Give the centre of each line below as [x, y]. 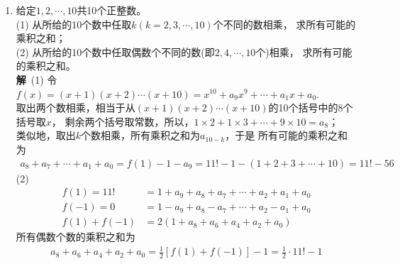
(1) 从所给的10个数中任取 [74, 24]
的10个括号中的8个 [311, 108]
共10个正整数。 [112, 10]
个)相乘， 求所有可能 [304, 51]
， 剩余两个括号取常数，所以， [123, 121]
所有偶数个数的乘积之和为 [76, 237]
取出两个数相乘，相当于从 [76, 108]
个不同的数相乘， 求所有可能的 [284, 24]
